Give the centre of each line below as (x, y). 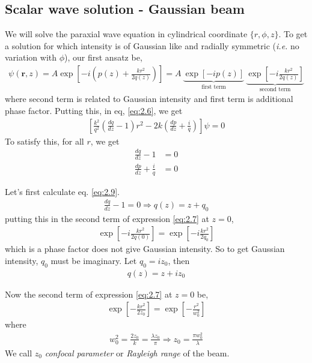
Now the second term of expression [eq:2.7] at (89, 294)
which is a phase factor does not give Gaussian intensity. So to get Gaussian (145, 249)
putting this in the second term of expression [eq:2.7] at (107, 218)
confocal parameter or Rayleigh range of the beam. (137, 352)
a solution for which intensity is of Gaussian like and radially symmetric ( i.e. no (152, 45)
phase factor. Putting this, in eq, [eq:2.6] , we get (94, 111)
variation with (31, 57)
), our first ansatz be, (103, 57)
